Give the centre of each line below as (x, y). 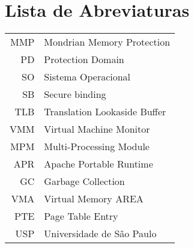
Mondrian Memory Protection (107, 42)
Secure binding (75, 94)
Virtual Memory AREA (94, 199)
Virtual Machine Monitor (97, 129)
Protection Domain (84, 59)
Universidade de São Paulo (100, 234)
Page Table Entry (81, 216)
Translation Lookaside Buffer (105, 112)
